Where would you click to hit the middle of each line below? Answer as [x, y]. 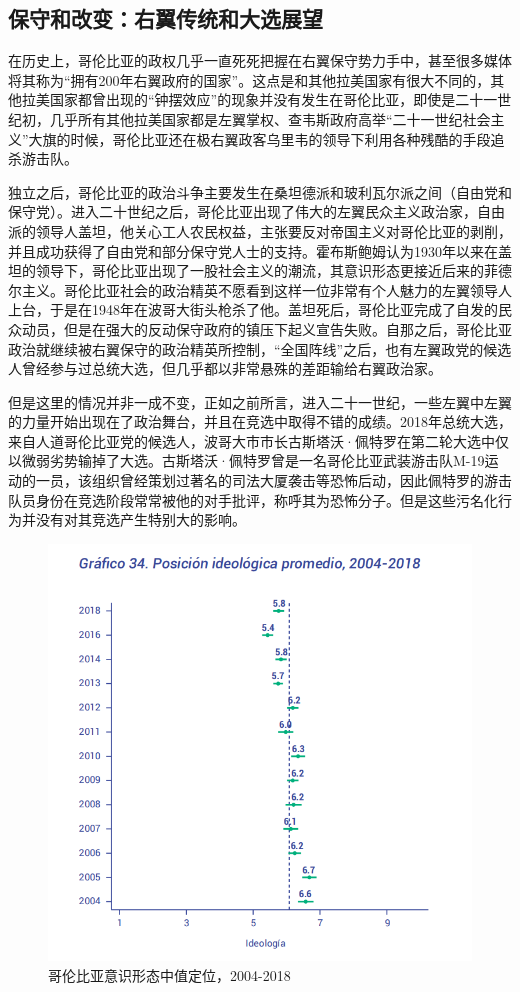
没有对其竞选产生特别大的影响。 [140, 519]
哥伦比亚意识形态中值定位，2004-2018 [169, 975]
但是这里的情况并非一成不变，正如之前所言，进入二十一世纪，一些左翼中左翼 [260, 401]
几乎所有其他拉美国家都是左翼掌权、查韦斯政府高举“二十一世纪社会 [270, 118]
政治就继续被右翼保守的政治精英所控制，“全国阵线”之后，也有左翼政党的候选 [260, 348]
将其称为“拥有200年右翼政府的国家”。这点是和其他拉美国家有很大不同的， [249, 79]
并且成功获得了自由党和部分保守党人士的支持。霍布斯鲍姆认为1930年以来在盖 [260, 250]
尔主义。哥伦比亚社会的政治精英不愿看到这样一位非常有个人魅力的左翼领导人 [260, 289]
